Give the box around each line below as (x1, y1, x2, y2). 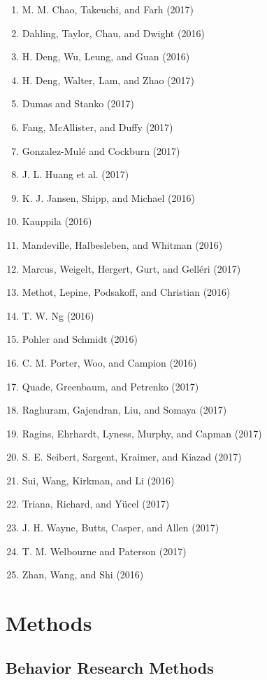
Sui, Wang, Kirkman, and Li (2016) (22, 472, 175, 487)
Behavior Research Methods (6, 656, 214, 678)
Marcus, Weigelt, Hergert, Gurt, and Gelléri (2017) (22, 261, 241, 276)
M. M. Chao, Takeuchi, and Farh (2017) (22, 2, 194, 16)
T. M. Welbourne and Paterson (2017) (22, 543, 187, 558)
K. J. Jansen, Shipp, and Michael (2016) (22, 190, 195, 205)
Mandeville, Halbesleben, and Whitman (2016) (22, 237, 223, 252)
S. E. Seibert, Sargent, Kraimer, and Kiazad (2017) (22, 449, 242, 464)
